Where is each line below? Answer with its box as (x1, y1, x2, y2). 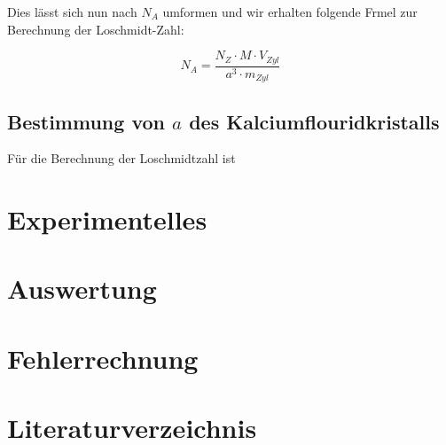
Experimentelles (7, 201, 207, 238)
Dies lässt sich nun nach (7, 3, 137, 20)
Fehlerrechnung (7, 340, 199, 376)
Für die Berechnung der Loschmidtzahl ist (7, 149, 236, 168)
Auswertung (7, 270, 157, 307)
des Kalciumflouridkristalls (189, 107, 440, 135)
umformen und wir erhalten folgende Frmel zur (162, 3, 418, 20)
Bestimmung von (7, 107, 165, 135)
